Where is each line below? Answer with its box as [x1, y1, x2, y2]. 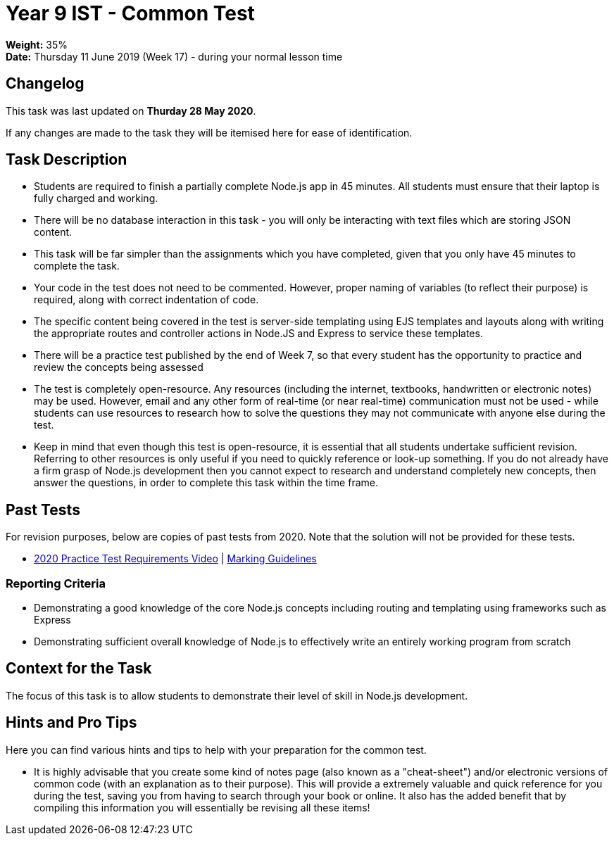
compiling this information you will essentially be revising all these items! [34, 801, 370, 814]
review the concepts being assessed [34, 361, 203, 374]
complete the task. [34, 260, 120, 272]
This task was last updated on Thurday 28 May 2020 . [6, 104, 256, 117]
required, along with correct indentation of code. [34, 293, 259, 306]
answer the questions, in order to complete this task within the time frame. [34, 476, 378, 489]
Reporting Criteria [6, 576, 106, 590]
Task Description [6, 151, 127, 169]
